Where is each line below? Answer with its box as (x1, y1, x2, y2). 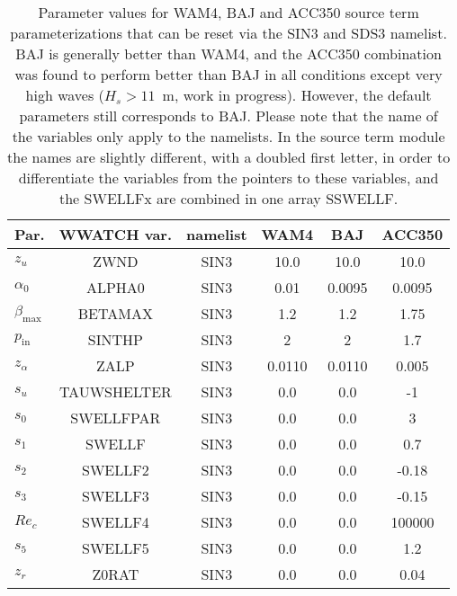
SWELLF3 (82, 485, 149, 506)
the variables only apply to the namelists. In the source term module (12, 126, 445, 147)
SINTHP (87, 329, 143, 350)
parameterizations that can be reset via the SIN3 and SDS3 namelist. (10, 22, 447, 43)
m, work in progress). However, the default (162, 85, 432, 105)
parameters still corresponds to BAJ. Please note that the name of (19, 105, 438, 126)
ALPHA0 (85, 277, 145, 298)
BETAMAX (77, 303, 153, 324)
